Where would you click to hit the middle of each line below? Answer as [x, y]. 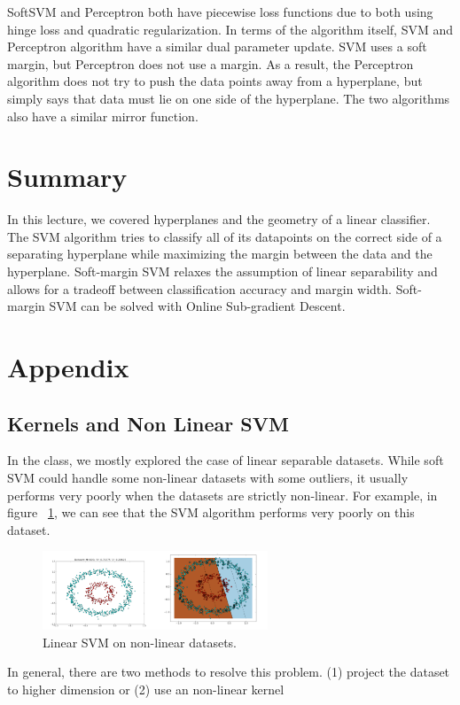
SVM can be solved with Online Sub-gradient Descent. [197, 306]
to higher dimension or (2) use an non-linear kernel [146, 689]
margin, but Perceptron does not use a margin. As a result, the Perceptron [211, 63]
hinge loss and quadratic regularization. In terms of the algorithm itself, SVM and [230, 29]
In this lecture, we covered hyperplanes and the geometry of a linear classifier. [219, 219]
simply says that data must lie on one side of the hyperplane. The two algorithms [229, 98]
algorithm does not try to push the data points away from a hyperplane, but [215, 81]
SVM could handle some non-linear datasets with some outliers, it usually [208, 478]
